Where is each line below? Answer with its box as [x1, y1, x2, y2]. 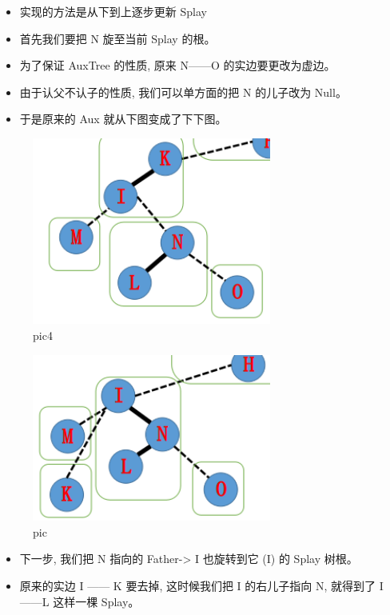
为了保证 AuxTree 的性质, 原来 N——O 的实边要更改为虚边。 [19, 57, 336, 74]
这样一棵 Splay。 [53, 593, 140, 609]
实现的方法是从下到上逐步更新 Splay [19, 3, 207, 19]
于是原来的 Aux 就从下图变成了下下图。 [19, 110, 227, 127]
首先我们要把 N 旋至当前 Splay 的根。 [19, 30, 216, 46]
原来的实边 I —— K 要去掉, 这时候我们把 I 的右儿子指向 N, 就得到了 [19, 577, 376, 594]
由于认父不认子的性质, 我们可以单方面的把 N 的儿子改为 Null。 [19, 83, 347, 100]
